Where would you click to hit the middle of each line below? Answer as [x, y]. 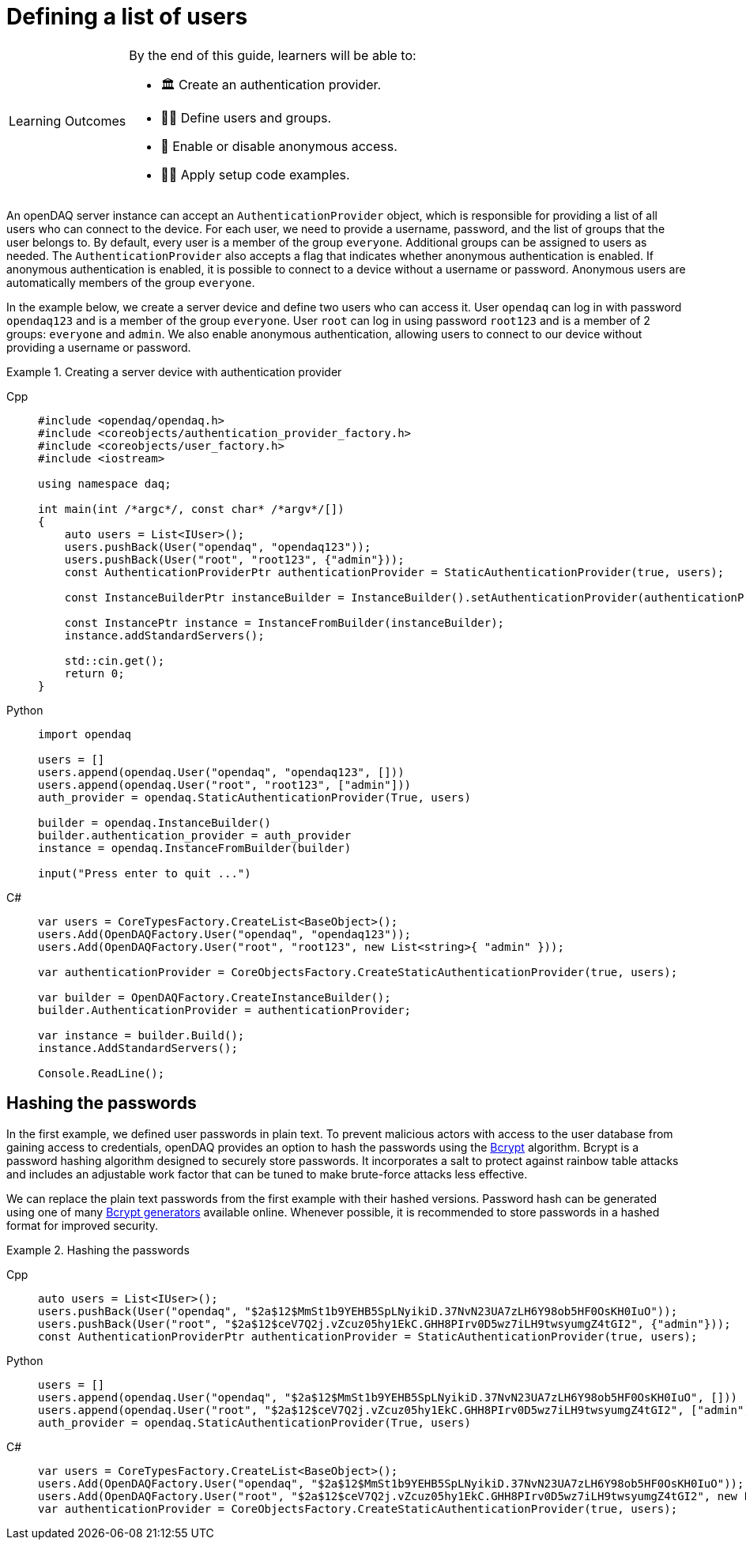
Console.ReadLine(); [102, 1073]
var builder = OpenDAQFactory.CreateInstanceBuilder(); [215, 997]
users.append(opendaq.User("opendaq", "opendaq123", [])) [221, 772]
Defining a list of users [127, 17]
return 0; [94, 673]
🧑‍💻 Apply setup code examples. [255, 174]
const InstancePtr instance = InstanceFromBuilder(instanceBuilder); [284, 622]
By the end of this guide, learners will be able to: [273, 55]
